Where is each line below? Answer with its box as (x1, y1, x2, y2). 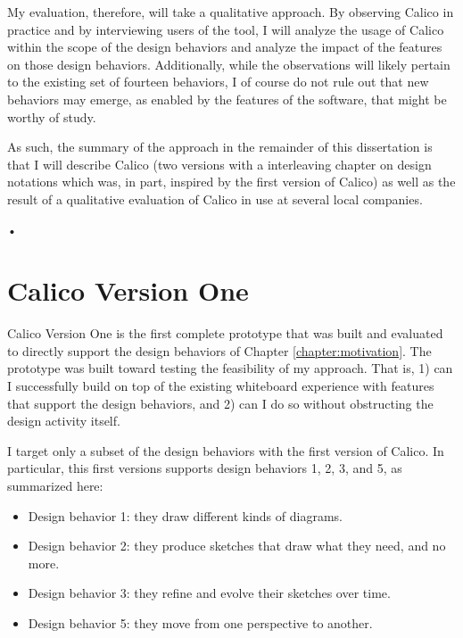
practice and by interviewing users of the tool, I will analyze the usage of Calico (7, 20, 444, 38)
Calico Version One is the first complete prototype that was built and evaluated (7, 324, 443, 343)
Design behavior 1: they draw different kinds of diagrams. (28, 506, 343, 525)
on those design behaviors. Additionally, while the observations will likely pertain (7, 54, 451, 73)
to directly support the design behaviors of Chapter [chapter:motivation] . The (7, 341, 432, 360)
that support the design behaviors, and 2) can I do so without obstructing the (7, 394, 434, 412)
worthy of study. (7, 107, 96, 126)
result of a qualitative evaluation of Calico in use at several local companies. (7, 189, 423, 208)
